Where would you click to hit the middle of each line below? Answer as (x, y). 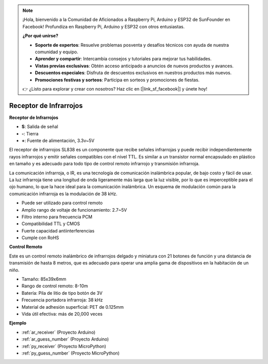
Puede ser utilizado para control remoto (62, 203)
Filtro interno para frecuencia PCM (57, 217)
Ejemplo (18, 323)
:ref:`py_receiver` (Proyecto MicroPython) (64, 346)
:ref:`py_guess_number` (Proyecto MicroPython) (71, 353)
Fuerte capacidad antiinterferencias (58, 231)
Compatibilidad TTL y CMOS (51, 224)
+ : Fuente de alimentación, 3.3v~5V (58, 140)
